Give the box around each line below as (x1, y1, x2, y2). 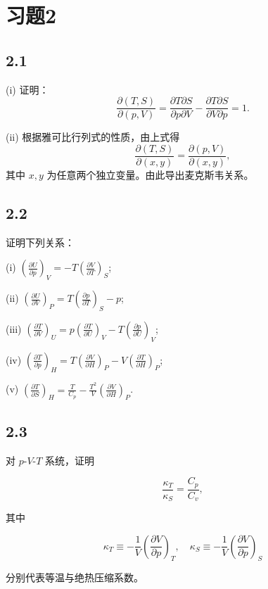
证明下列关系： (6, 234, 75, 249)
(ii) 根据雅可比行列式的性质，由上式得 (6, 129, 180, 144)
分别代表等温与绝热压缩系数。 (6, 570, 143, 585)
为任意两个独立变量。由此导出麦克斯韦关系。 (46, 167, 254, 182)
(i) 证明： (6, 82, 49, 96)
